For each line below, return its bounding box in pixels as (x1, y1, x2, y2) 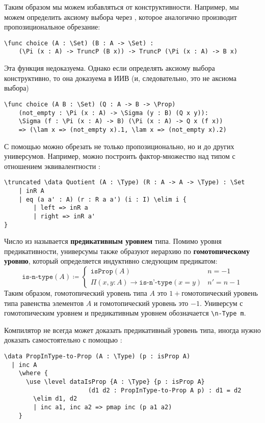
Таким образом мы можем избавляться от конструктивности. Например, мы (4, 2, 239, 12)
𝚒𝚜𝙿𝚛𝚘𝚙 (90, 268, 113, 275)
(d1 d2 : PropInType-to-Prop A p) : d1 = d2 (88, 386, 242, 394)
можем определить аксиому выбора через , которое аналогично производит (4, 11, 237, 22)
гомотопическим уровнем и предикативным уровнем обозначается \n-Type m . (4, 307, 246, 318)
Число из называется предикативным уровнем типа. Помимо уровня (4, 236, 222, 246)
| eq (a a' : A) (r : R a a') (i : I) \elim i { (18, 195, 187, 203)
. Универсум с (199, 297, 243, 308)
